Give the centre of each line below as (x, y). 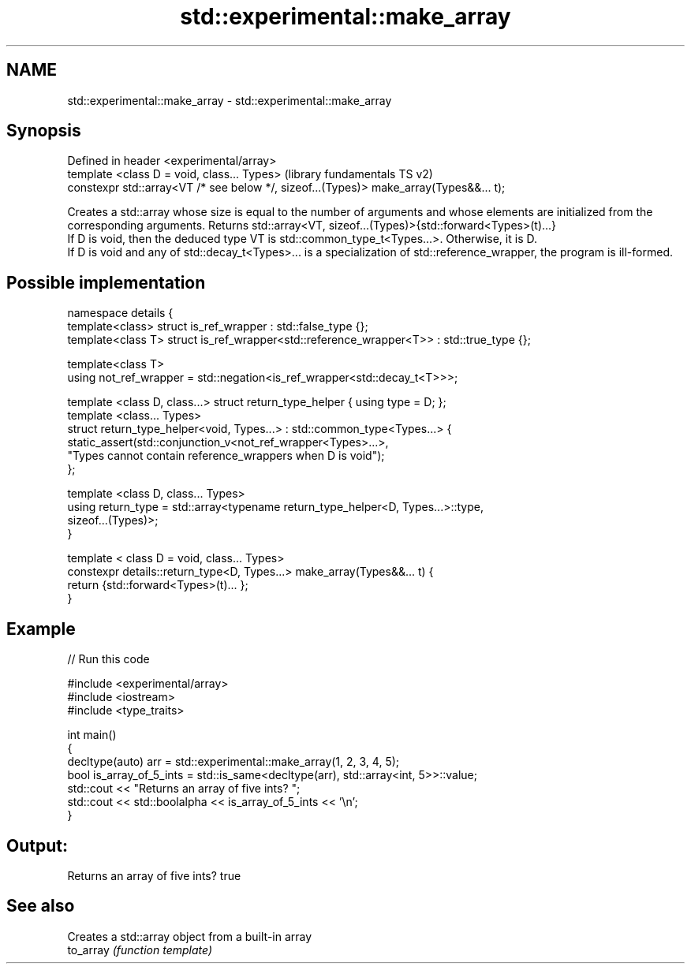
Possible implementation (106, 282)
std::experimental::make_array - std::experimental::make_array (230, 100)
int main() (92, 735)
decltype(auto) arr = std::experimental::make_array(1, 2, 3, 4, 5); (233, 762)
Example (41, 629)
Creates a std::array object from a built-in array (190, 936)
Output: (37, 845)
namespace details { (120, 313)
